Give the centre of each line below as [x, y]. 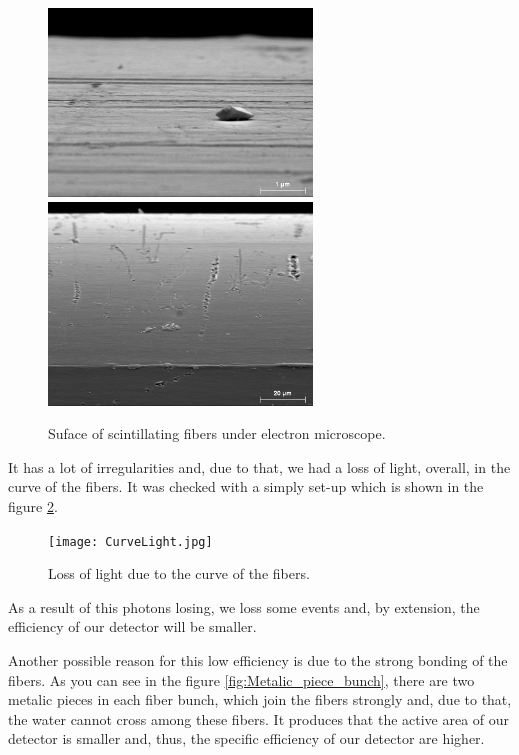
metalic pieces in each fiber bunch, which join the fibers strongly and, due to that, [260, 699]
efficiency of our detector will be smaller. [132, 626]
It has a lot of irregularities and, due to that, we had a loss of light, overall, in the [259, 466]
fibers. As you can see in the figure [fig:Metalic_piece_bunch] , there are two [241, 679]
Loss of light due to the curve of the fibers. [179, 573]
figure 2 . [33, 505]
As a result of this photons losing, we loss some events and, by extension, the [244, 606]
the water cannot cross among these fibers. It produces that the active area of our [259, 718]
